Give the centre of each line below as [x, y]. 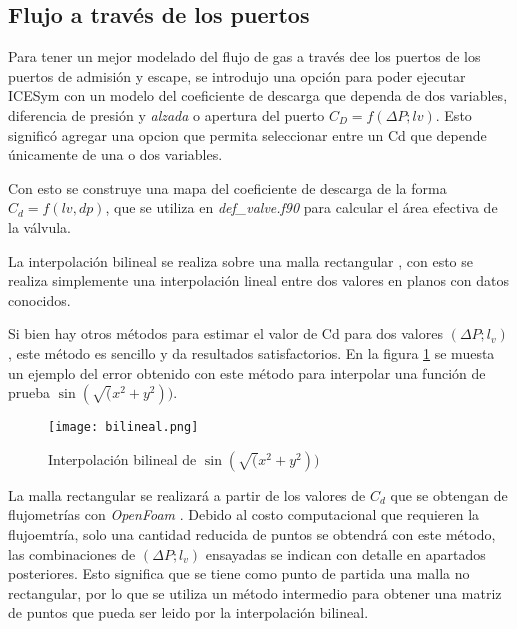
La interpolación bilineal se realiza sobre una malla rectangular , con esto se [241, 260]
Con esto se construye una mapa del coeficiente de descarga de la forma [227, 187]
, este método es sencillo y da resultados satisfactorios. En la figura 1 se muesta [251, 352]
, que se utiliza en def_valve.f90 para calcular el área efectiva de [301, 207]
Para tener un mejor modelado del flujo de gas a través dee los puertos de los [244, 56]
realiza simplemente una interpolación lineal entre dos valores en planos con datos [259, 280]
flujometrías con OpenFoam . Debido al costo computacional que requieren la [244, 514]
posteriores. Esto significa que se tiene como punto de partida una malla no [239, 573]
